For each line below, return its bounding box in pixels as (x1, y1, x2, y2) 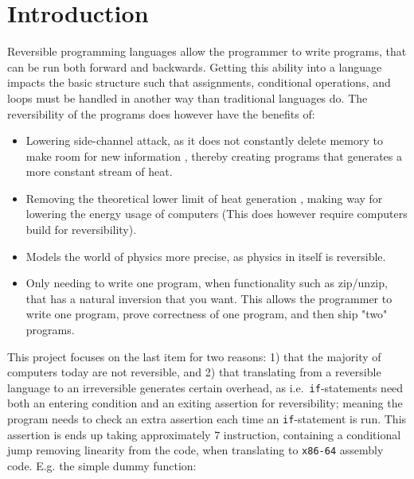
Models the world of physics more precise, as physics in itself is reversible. (25, 247, 386, 264)
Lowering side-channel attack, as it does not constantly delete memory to (25, 132, 383, 149)
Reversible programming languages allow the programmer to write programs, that (7, 43, 407, 60)
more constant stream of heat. (25, 163, 173, 180)
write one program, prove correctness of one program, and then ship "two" (25, 306, 388, 322)
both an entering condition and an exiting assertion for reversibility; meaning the (7, 395, 403, 411)
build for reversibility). (25, 221, 137, 238)
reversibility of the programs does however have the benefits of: (7, 105, 315, 122)
